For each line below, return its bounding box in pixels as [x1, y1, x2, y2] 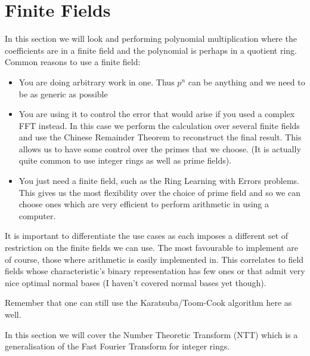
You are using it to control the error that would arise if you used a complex [18, 108, 295, 120]
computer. [18, 209, 56, 222]
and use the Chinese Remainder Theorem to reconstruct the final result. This [18, 131, 302, 143]
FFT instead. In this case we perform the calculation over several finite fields [18, 119, 300, 131]
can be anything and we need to [188, 75, 305, 88]
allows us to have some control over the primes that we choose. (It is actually [18, 142, 301, 155]
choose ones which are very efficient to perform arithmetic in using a [18, 198, 269, 210]
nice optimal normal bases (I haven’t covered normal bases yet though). [5, 276, 266, 289]
